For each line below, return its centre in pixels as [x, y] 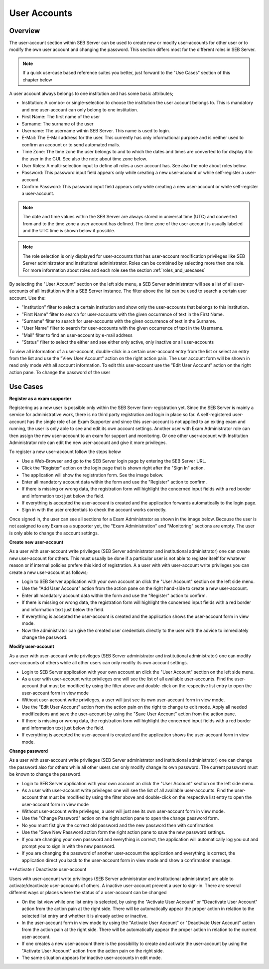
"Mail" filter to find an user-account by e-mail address [77, 335]
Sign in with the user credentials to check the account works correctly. [94, 510]
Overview [25, 31]
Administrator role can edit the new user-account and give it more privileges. [88, 443]
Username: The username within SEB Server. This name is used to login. [96, 130]
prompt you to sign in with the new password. [68, 846]
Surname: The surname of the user [58, 124]
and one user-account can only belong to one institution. [80, 109]
